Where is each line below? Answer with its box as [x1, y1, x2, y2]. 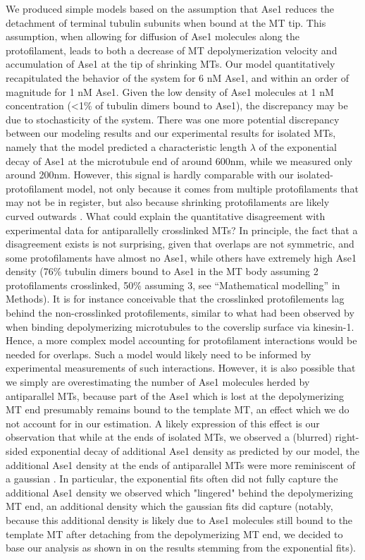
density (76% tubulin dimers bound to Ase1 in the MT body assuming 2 [6, 264, 318, 279]
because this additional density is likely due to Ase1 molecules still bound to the [6, 512, 353, 527]
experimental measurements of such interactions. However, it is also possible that [6, 360, 356, 375]
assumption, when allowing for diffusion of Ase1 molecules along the [6, 29, 299, 44]
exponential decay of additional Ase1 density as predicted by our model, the [30, 444, 360, 458]
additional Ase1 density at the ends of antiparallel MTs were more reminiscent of [6, 457, 355, 472]
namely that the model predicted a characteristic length [6, 139, 247, 154]
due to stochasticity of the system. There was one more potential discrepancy [6, 111, 340, 126]
